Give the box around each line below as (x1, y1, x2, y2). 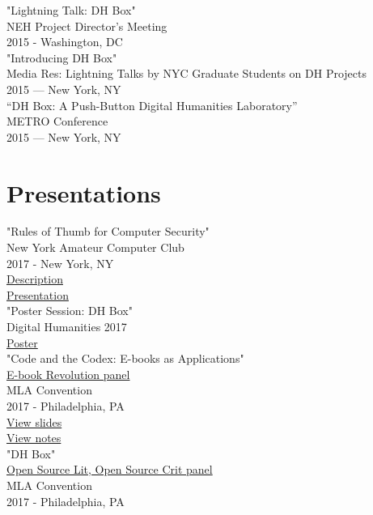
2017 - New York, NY (6, 254, 114, 271)
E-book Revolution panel (6, 365, 130, 382)
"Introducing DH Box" (6, 49, 117, 66)
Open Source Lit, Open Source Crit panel (6, 461, 213, 478)
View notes (6, 429, 61, 446)
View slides (6, 413, 62, 430)
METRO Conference (6, 113, 108, 130)
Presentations (6, 176, 161, 209)
